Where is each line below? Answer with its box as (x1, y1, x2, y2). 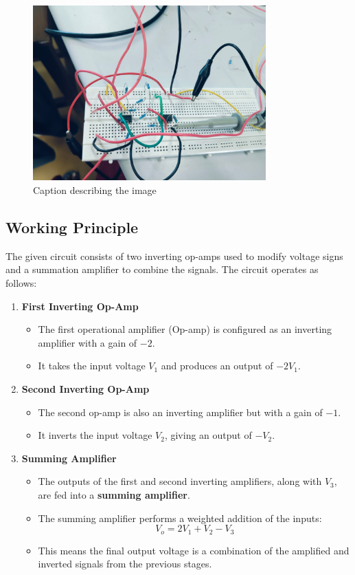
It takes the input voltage (38, 358, 146, 373)
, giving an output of (164, 428, 252, 442)
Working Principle (5, 216, 139, 237)
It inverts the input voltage (38, 428, 152, 442)
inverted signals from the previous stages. (38, 556, 212, 571)
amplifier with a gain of (38, 335, 137, 349)
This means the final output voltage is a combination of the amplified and (38, 543, 350, 557)
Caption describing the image (33, 182, 157, 197)
